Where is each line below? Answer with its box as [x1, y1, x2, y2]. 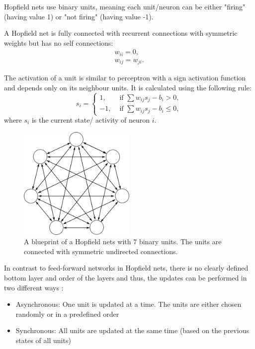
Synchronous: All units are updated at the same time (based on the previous [15, 325, 249, 336]
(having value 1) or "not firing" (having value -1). [4, 11, 154, 21]
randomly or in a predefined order [15, 308, 119, 319]
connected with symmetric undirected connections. [24, 246, 178, 256]
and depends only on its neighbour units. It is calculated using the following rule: [4, 82, 252, 92]
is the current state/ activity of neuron [31, 115, 150, 125]
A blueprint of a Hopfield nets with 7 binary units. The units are [24, 236, 222, 247]
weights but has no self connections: [4, 37, 113, 48]
